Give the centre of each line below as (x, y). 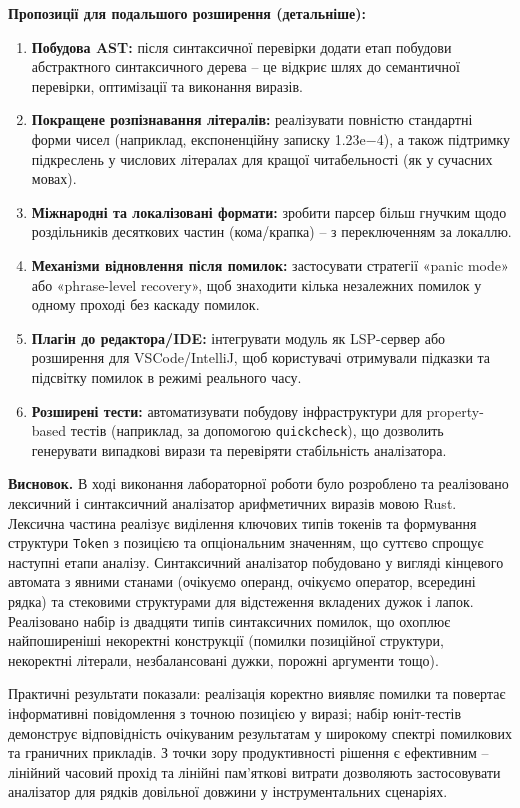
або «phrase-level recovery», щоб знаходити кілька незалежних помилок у (256, 284)
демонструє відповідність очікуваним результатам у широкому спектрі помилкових (260, 732)
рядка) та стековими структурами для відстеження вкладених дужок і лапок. (241, 600)
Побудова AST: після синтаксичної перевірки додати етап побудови (241, 46)
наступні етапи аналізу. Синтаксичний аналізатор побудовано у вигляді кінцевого (256, 561)
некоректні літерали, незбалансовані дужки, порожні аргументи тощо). (223, 659)
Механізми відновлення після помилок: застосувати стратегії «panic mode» (270, 264)
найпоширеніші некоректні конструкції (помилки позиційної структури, (226, 640)
